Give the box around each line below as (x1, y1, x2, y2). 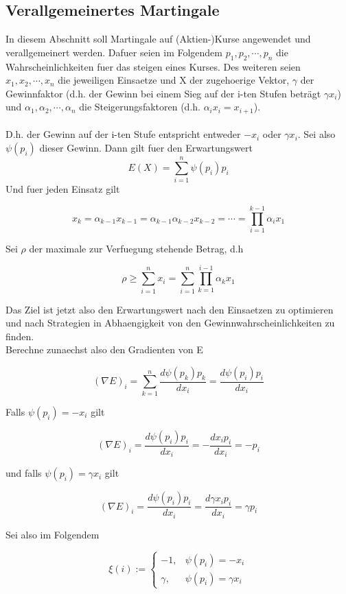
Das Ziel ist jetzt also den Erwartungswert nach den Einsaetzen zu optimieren (5, 302, 334, 316)
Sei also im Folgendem (5, 527, 100, 541)
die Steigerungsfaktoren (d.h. (79, 99, 200, 114)
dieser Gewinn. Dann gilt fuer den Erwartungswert (39, 141, 253, 155)
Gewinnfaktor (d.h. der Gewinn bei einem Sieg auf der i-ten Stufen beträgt (5, 86, 321, 100)
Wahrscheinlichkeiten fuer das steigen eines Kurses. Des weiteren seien (5, 59, 301, 73)
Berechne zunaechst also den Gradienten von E (5, 342, 203, 357)
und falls (5, 466, 42, 480)
